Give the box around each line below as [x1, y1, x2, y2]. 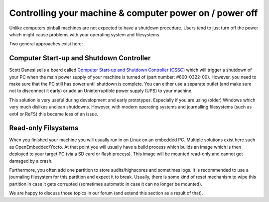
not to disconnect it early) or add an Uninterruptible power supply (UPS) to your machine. [9, 88, 193, 94]
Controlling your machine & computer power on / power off [9, 7, 258, 18]
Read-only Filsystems [9, 124, 79, 132]
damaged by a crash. [9, 158, 53, 164]
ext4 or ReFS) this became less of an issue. [9, 111, 99, 117]
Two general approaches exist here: [9, 41, 83, 47]
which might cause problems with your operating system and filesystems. [9, 31, 161, 37]
